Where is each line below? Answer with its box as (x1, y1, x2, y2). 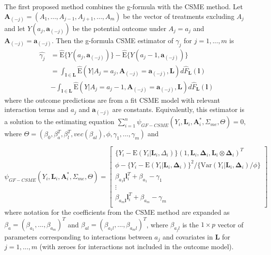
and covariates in (162, 231, 213, 241)
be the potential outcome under (72, 23, 166, 33)
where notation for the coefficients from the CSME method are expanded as (4, 207, 230, 217)
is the (182, 219, 199, 229)
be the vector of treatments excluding (123, 11, 235, 21)
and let (4, 23, 25, 33)
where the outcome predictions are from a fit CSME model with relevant (4, 95, 220, 105)
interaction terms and (4, 104, 68, 114)
